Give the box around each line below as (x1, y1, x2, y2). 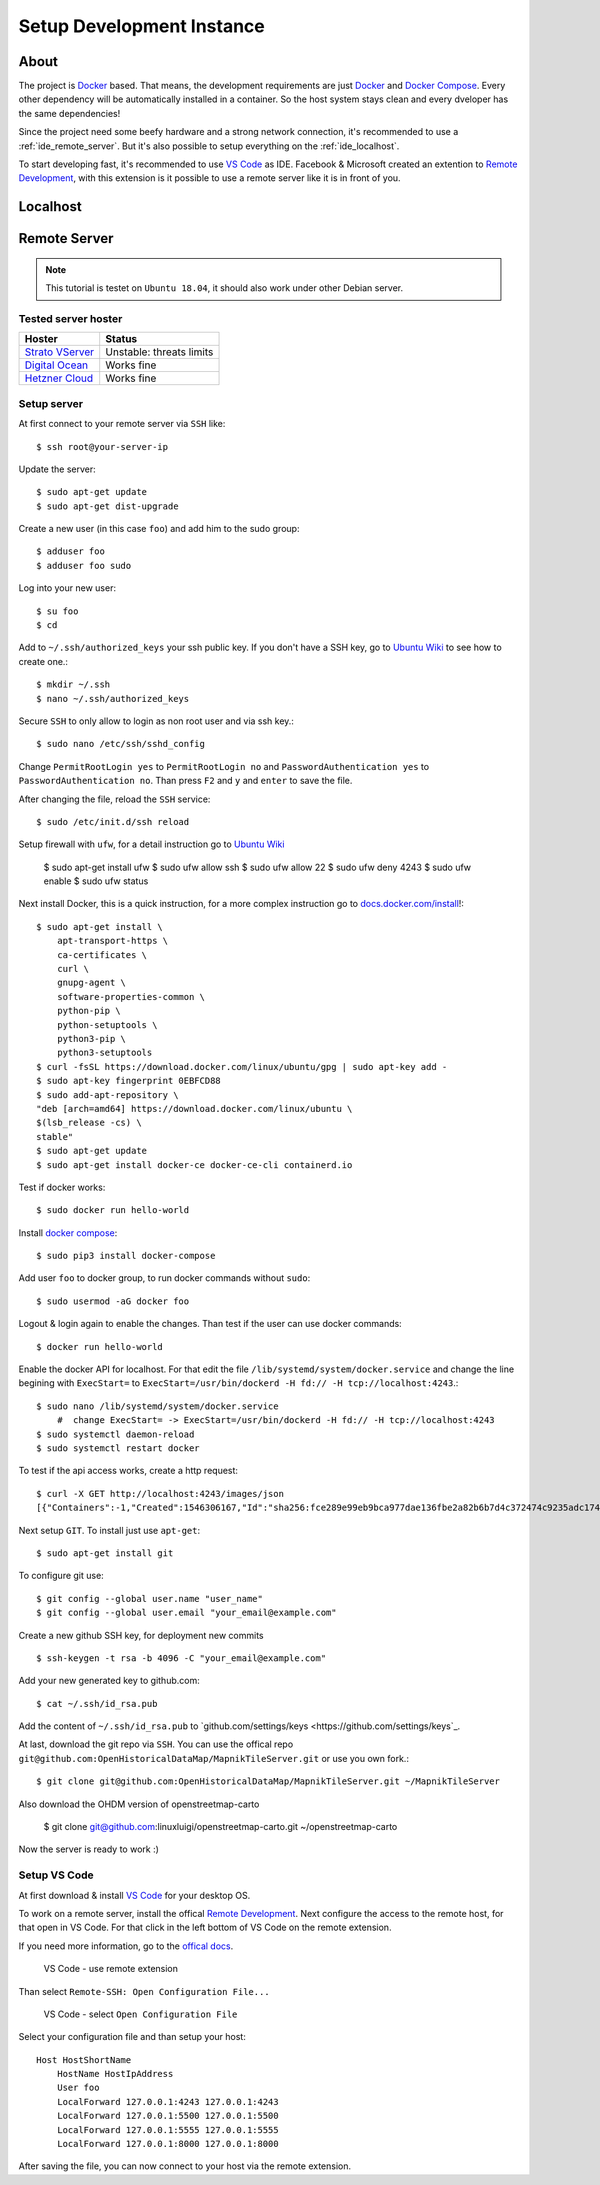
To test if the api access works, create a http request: (18, 1465, 239, 1477)
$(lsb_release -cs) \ (36, 1117, 142, 1129)
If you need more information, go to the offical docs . (18, 1940, 234, 1952)
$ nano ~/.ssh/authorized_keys (36, 693, 190, 704)
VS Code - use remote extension (43, 1963, 179, 1975)
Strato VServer (24, 345, 95, 359)
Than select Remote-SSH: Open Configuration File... (18, 1985, 270, 1997)
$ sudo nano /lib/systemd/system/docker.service (36, 1400, 279, 1412)
